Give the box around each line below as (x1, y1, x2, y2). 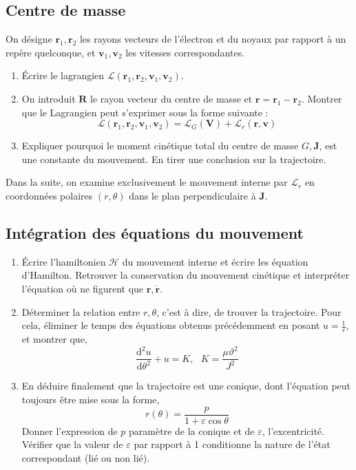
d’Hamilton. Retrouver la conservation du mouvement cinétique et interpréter (21, 268, 350, 282)
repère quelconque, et (6, 45, 96, 59)
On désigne (6, 32, 52, 46)
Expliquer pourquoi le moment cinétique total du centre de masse (21, 138, 299, 153)
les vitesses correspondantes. (125, 45, 245, 59)
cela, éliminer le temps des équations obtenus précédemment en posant (21, 318, 320, 332)
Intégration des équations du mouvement (6, 222, 304, 243)
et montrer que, (21, 331, 87, 345)
